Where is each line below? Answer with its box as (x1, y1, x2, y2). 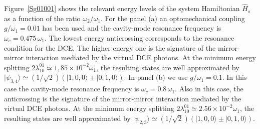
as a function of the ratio (4, 13, 81, 23)
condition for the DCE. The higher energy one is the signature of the (4, 42, 216, 53)
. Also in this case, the (175, 83, 243, 94)
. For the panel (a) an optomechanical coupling (101, 13, 245, 23)
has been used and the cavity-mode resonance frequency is (42, 23, 221, 33)
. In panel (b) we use (124, 72, 188, 82)
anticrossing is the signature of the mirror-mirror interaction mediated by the (4, 93, 241, 103)
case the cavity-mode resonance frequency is (4, 83, 139, 94)
